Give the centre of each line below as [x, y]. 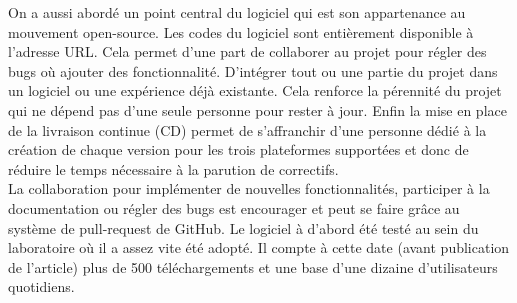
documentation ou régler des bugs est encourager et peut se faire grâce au [234, 207]
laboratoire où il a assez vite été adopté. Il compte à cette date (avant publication [259, 247]
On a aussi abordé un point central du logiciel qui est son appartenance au [237, 12]
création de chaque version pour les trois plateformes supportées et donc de [238, 149]
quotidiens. [41, 286]
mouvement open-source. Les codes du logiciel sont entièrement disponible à [241, 31]
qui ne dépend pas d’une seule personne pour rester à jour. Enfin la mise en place [257, 109]
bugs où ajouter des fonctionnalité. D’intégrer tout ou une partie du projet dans [253, 70]
